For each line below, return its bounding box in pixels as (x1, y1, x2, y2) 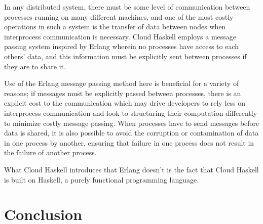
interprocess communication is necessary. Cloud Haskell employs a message (4, 31, 237, 41)
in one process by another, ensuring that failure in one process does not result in (4, 137, 254, 148)
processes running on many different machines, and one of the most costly (4, 11, 234, 22)
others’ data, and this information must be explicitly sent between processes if (4, 51, 247, 61)
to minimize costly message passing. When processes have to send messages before (4, 117, 259, 128)
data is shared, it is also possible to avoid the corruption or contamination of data (4, 127, 259, 138)
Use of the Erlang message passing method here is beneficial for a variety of (4, 78, 239, 88)
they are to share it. (4, 61, 66, 71)
